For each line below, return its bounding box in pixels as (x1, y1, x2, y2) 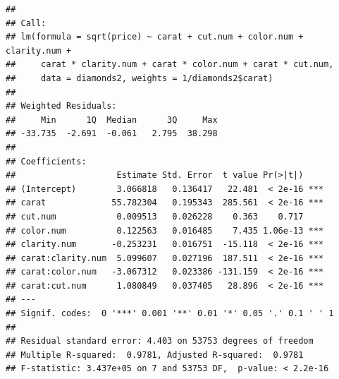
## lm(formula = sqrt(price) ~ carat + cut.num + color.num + (6, 32, 304, 42)
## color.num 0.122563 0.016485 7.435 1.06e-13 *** (6, 225, 324, 236)
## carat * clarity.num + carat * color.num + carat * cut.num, (6, 59, 334, 70)
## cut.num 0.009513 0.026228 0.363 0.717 (6, 211, 304, 222)
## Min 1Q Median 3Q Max (6, 114, 218, 125)
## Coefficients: (6, 156, 87, 167)
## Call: (6, 18, 47, 28)
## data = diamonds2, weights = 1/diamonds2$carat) (6, 73, 273, 83)
